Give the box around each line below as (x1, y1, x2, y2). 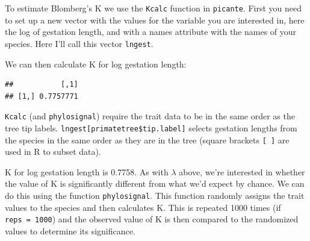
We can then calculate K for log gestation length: (5, 57, 187, 70)
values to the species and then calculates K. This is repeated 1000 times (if (5, 201, 281, 213)
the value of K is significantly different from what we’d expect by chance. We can (5, 177, 305, 190)
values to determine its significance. (5, 224, 135, 237)
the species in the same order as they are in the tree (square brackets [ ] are (5, 133, 290, 146)
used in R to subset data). (5, 145, 101, 158)
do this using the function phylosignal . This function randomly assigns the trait (5, 189, 305, 202)
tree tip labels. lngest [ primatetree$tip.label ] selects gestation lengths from (5, 121, 297, 134)
